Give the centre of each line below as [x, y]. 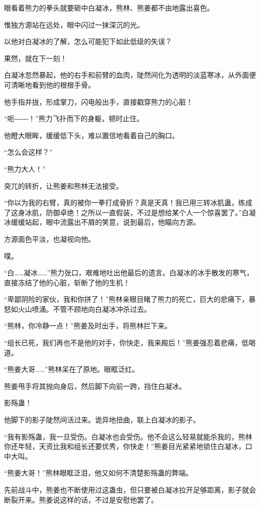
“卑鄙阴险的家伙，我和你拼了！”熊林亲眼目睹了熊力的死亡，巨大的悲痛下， [126, 299]
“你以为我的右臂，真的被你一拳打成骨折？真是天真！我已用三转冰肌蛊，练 [125, 202]
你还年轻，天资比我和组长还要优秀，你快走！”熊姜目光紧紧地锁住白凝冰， [125, 446]
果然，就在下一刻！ [35, 58]
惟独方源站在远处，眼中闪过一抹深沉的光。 [74, 24]
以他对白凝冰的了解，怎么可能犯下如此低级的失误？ [88, 41]
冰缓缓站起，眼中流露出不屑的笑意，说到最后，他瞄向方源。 [102, 222]
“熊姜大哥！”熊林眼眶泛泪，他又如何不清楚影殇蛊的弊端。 [98, 473]
